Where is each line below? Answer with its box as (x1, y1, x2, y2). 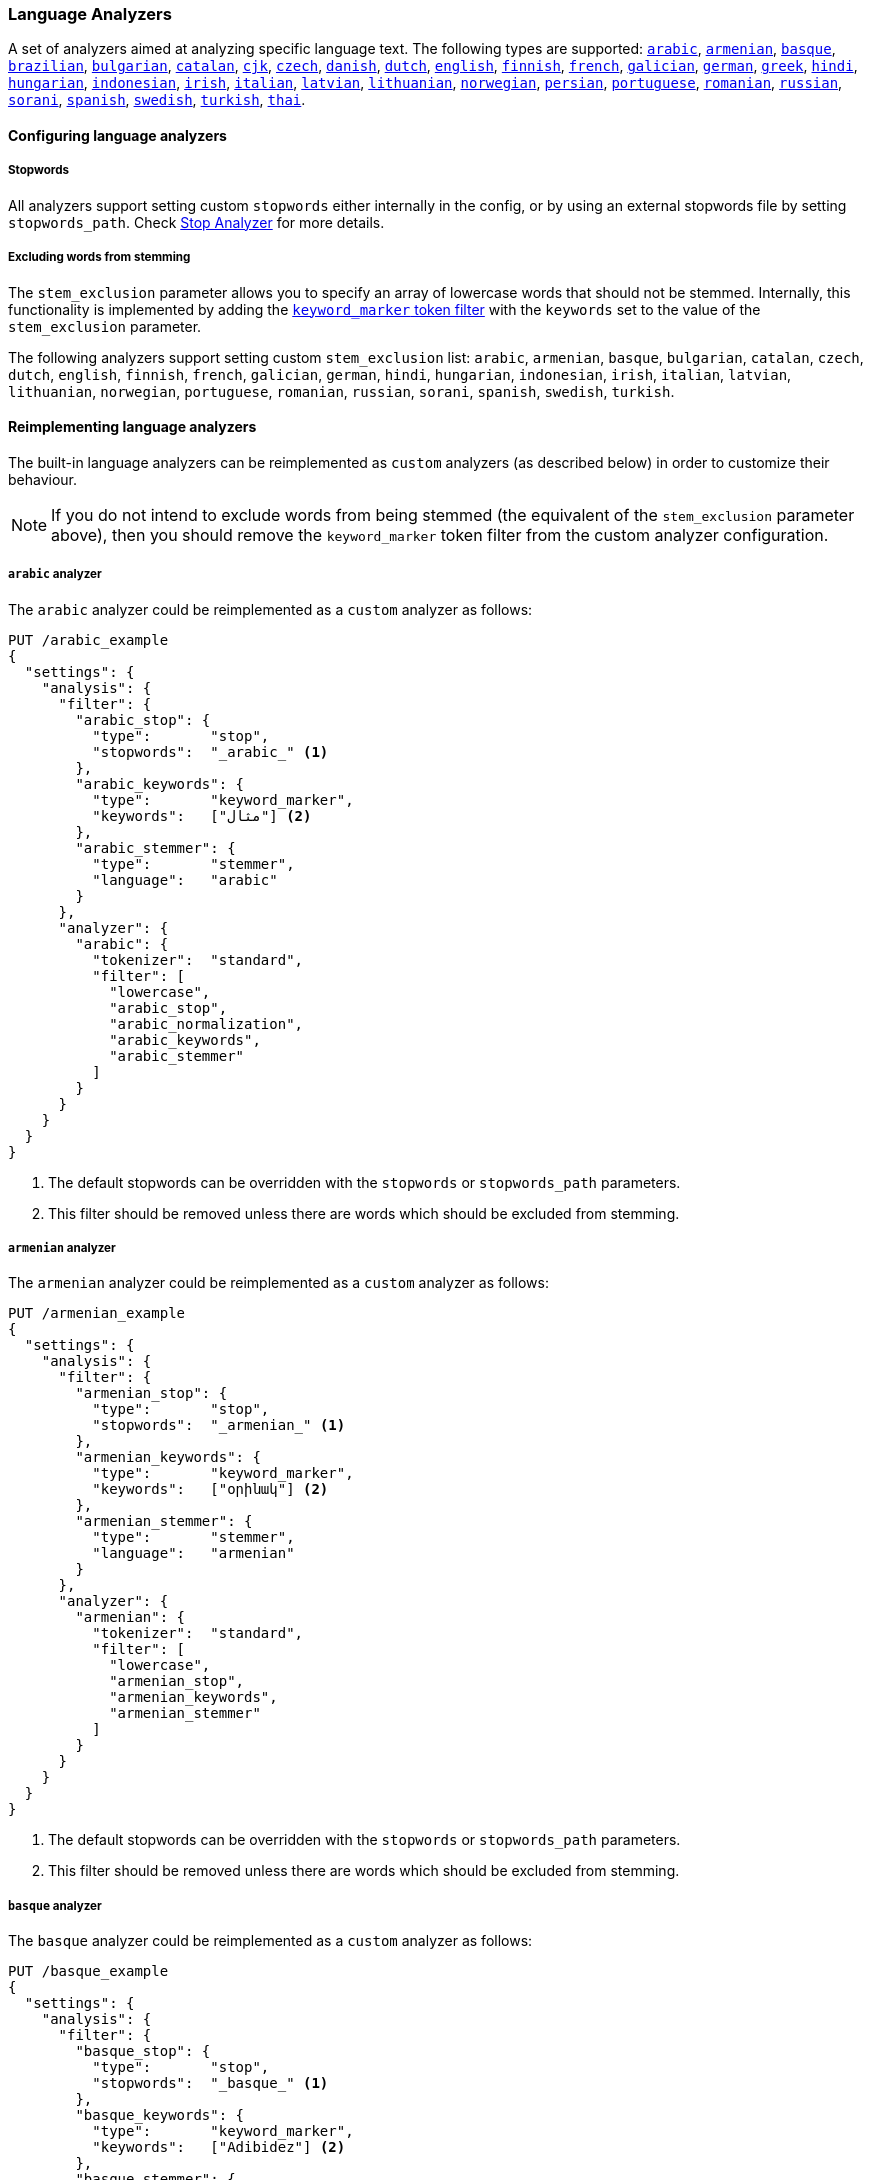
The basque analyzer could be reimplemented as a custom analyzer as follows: (8, 1932, 533, 1950)
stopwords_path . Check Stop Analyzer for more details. (8, 213, 385, 231)
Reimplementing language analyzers (8, 418, 257, 436)
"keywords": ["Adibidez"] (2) (92, 2139, 346, 2156)
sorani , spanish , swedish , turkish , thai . (8, 91, 306, 109)
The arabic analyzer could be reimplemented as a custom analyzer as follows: (8, 600, 533, 618)
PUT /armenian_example (8, 1305, 186, 1322)
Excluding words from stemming (8, 250, 191, 265)
